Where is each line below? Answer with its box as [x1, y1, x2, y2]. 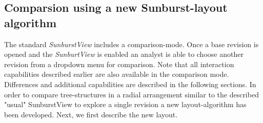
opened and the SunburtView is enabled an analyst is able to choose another [4, 49, 244, 59]
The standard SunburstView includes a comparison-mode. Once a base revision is [4, 38, 259, 49]
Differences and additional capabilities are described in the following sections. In [4, 78, 256, 89]
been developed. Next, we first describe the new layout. [4, 109, 178, 119]
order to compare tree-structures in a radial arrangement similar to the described [4, 89, 259, 99]
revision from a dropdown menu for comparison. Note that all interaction [4, 58, 234, 69]
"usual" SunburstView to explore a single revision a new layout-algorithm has [4, 99, 247, 110]
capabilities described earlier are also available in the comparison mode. [4, 69, 229, 79]
